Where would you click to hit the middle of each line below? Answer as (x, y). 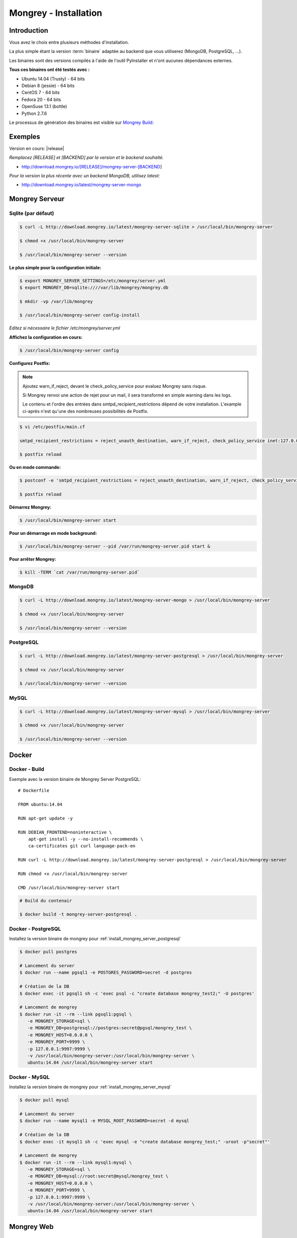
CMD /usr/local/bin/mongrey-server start (69, 887)
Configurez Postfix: (30, 363)
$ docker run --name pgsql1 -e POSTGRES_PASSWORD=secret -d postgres (106, 973)
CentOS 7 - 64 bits (41, 93)
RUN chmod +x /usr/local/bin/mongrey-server (73, 874)
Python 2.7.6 (34, 113)
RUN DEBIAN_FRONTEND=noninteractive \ (65, 832)
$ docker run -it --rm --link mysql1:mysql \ (76, 1162)
